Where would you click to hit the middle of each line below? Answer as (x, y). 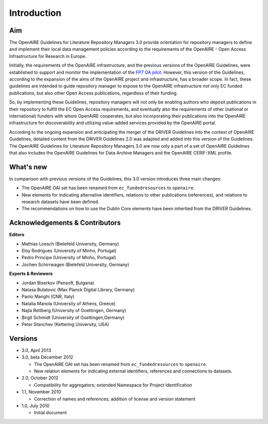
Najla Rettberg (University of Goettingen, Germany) (74, 311)
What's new (28, 167)
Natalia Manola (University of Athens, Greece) (68, 303)
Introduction (35, 13)
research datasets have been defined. (60, 202)
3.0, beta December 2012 (47, 357)
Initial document (50, 413)
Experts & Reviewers (31, 274)
